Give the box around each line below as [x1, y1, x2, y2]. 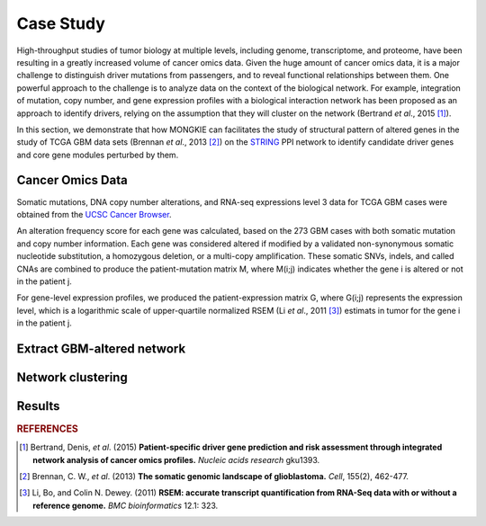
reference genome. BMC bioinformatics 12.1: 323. [32, 500, 219, 511]
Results [16, 398, 60, 414]
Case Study [16, 13, 105, 33]
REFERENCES [16, 423, 78, 435]
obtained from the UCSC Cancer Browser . [16, 209, 172, 219]
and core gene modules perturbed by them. [16, 149, 179, 160]
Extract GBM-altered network [16, 341, 186, 356]
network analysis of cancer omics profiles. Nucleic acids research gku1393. [32, 454, 320, 465]
